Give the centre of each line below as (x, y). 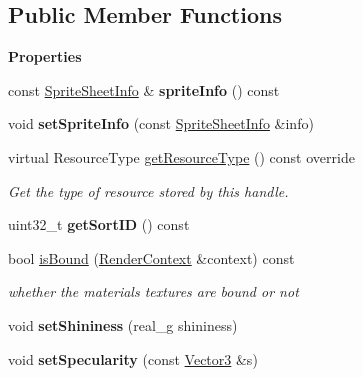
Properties (45, 56)
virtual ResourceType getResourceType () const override (181, 156)
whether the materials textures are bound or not (153, 291)
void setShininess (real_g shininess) (123, 324)
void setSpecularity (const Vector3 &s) (133, 358)
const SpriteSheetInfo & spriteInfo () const (144, 89)
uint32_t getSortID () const (99, 224)
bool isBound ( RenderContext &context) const (151, 257)
